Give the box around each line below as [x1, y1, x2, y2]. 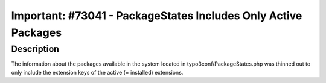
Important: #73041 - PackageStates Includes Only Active [11, 9, 302, 22]
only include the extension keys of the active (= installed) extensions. [11, 69, 184, 76]
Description [11, 43, 60, 54]
